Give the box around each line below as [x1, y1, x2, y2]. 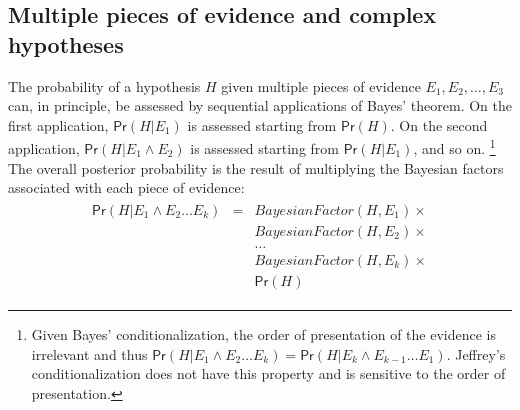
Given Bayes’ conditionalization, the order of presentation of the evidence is [31, 324, 496, 344]
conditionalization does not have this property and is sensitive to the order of [31, 363, 506, 384]
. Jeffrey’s [446, 343, 506, 364]
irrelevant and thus [31, 343, 148, 364]
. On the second [390, 114, 488, 135]
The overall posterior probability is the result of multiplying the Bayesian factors [8, 157, 504, 178]
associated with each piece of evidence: [8, 177, 245, 198]
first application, [8, 114, 109, 135]
